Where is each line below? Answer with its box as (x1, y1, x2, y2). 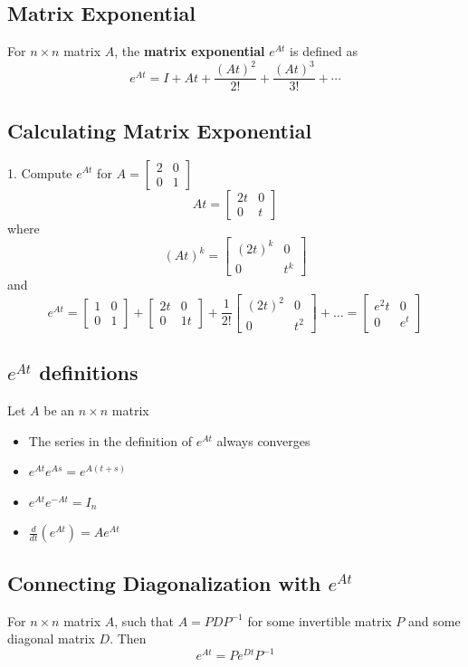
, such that (114, 611, 175, 630)
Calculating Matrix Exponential (7, 116, 312, 144)
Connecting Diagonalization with (7, 568, 321, 596)
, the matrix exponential (114, 42, 265, 61)
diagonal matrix (7, 629, 95, 648)
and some (408, 611, 461, 630)
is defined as (290, 42, 358, 61)
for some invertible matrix (247, 611, 392, 630)
